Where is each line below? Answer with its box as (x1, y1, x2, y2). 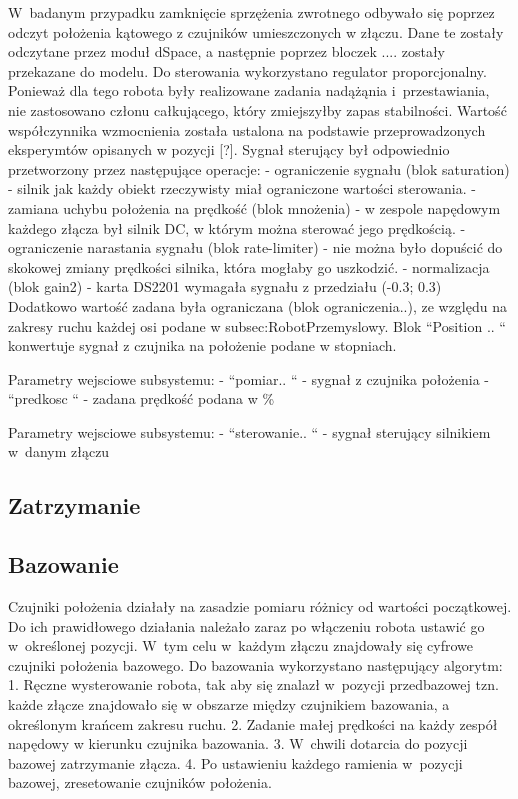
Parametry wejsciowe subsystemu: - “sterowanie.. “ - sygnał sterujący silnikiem (8, 421, 491, 442)
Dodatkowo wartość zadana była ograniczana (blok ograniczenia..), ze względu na (8, 295, 507, 316)
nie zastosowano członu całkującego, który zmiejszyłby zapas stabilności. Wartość (8, 99, 507, 120)
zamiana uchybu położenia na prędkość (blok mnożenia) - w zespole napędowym (8, 197, 501, 218)
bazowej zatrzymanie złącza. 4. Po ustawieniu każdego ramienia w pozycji (8, 752, 463, 773)
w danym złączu (8, 441, 110, 462)
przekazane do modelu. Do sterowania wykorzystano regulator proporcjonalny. (8, 60, 487, 81)
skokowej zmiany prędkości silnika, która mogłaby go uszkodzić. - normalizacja (8, 256, 490, 277)
